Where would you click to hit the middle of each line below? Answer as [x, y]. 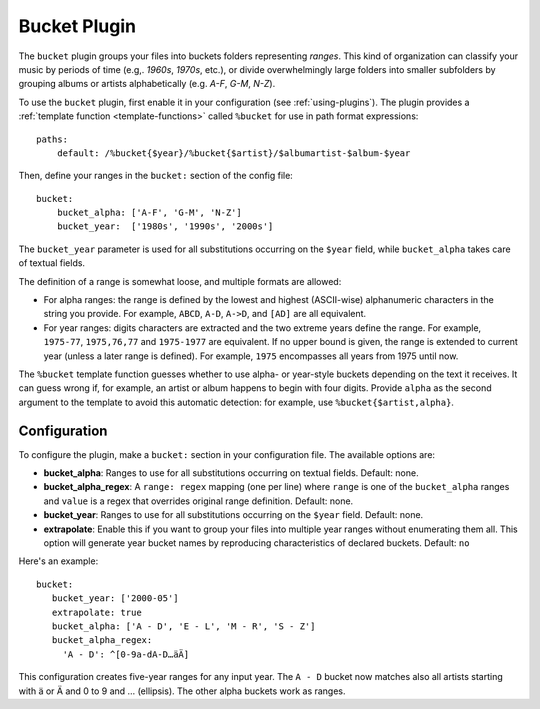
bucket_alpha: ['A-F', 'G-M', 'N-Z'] [149, 213]
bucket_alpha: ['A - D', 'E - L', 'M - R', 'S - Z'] [183, 626]
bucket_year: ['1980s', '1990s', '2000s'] [165, 226]
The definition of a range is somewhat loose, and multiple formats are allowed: [180, 281]
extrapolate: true [96, 612]
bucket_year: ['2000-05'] [115, 598]
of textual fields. [51, 263]
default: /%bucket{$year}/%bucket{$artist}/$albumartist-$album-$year [233, 153]
